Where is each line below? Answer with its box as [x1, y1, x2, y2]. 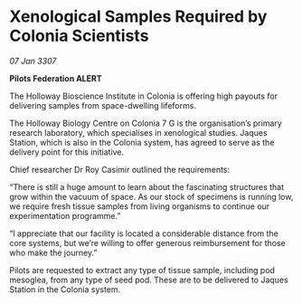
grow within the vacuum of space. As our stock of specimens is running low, [9, 191, 294, 202]
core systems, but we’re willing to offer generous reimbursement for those [9, 237, 287, 248]
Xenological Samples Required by [9, 6, 268, 27]
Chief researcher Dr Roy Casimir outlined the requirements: [9, 164, 231, 175]
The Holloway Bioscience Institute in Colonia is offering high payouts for [9, 90, 278, 101]
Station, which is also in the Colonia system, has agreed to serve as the [9, 137, 275, 147]
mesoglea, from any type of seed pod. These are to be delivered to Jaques [9, 274, 288, 285]
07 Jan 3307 [9, 55, 57, 66]
